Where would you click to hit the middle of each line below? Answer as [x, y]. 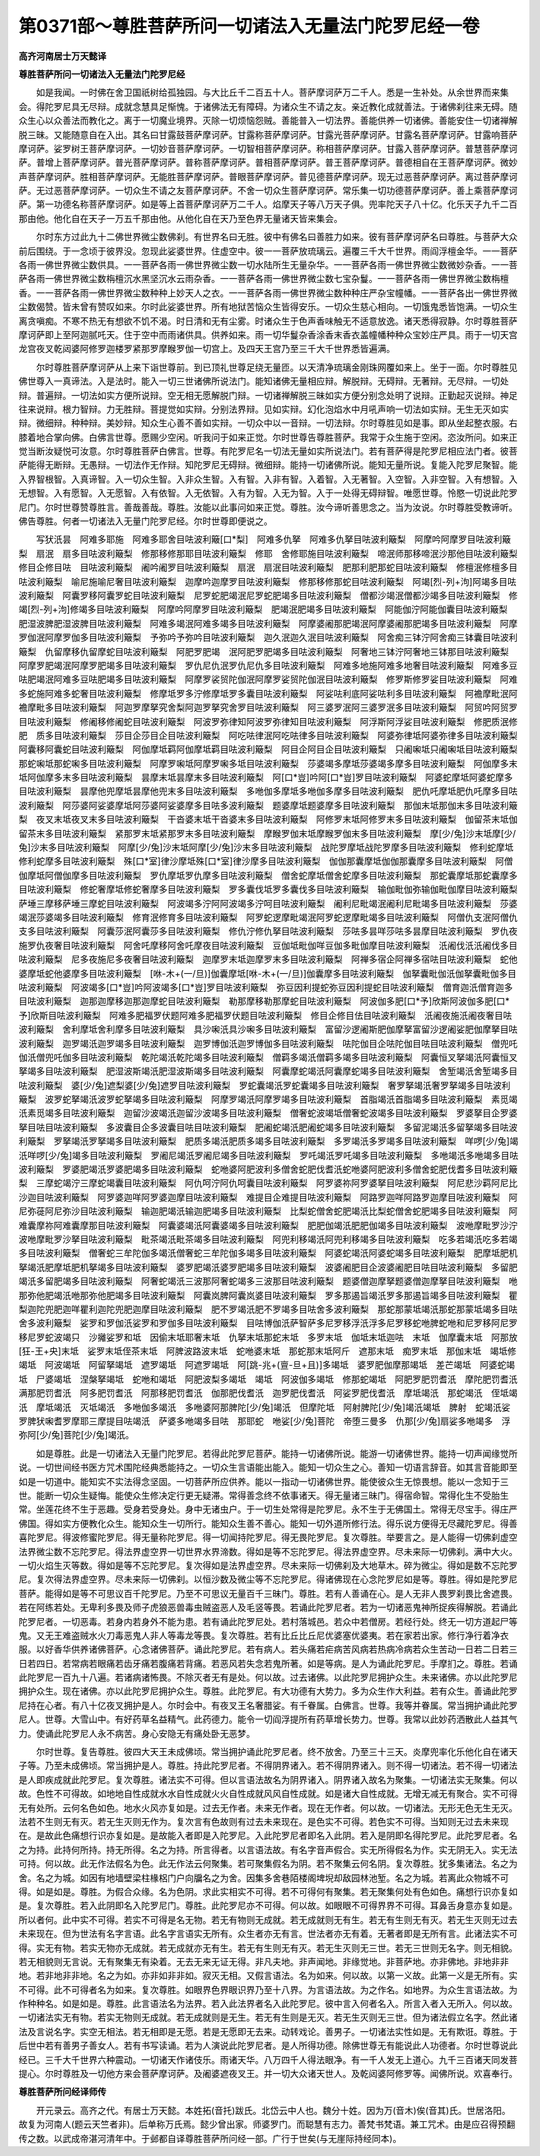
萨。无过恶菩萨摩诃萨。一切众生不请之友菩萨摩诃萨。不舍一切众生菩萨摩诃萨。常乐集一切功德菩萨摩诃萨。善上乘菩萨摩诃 [268, 191]
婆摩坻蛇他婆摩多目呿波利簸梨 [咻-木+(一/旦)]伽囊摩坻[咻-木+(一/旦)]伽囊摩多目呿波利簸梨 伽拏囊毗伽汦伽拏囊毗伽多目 [267, 973]
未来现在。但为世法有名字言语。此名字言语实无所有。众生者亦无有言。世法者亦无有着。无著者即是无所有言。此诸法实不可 [268, 1934]
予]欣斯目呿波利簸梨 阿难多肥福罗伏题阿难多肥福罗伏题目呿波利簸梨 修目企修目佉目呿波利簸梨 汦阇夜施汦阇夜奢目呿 [265, 1015]
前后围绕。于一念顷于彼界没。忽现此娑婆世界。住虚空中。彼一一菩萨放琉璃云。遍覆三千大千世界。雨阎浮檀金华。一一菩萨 [268, 251]
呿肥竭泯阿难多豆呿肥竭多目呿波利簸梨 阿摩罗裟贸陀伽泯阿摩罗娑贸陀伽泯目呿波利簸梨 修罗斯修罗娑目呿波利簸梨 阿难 [268, 679]
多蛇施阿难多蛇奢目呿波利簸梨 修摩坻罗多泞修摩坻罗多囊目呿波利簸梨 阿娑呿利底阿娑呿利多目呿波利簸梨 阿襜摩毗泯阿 [268, 693]
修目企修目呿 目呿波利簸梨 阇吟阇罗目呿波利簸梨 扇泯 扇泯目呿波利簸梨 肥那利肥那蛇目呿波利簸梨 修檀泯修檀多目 [268, 567]
